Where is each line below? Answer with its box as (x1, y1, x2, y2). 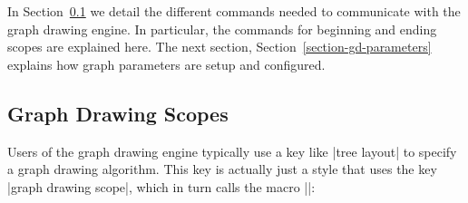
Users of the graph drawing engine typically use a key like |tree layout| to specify (7, 141, 457, 160)
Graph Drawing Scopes (7, 99, 229, 127)
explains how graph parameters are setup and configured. (7, 54, 326, 73)
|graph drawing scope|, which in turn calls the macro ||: (7, 177, 316, 196)
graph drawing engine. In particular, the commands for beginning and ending (7, 19, 437, 38)
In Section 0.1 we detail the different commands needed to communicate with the (7, 2, 461, 20)
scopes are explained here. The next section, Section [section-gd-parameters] (7, 37, 432, 56)
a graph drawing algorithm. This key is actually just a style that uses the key (7, 159, 437, 179)
